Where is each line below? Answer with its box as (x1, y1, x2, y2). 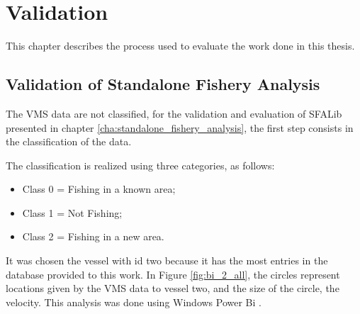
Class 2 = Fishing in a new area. (22, 229, 164, 244)
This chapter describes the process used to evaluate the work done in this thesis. (6, 38, 355, 53)
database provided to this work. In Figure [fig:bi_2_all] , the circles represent (6, 267, 340, 281)
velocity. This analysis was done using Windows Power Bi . (6, 294, 261, 309)
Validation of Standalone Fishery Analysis (6, 73, 320, 95)
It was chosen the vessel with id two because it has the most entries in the (6, 253, 328, 268)
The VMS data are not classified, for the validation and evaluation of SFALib (6, 106, 342, 120)
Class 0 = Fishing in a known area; (22, 181, 176, 196)
